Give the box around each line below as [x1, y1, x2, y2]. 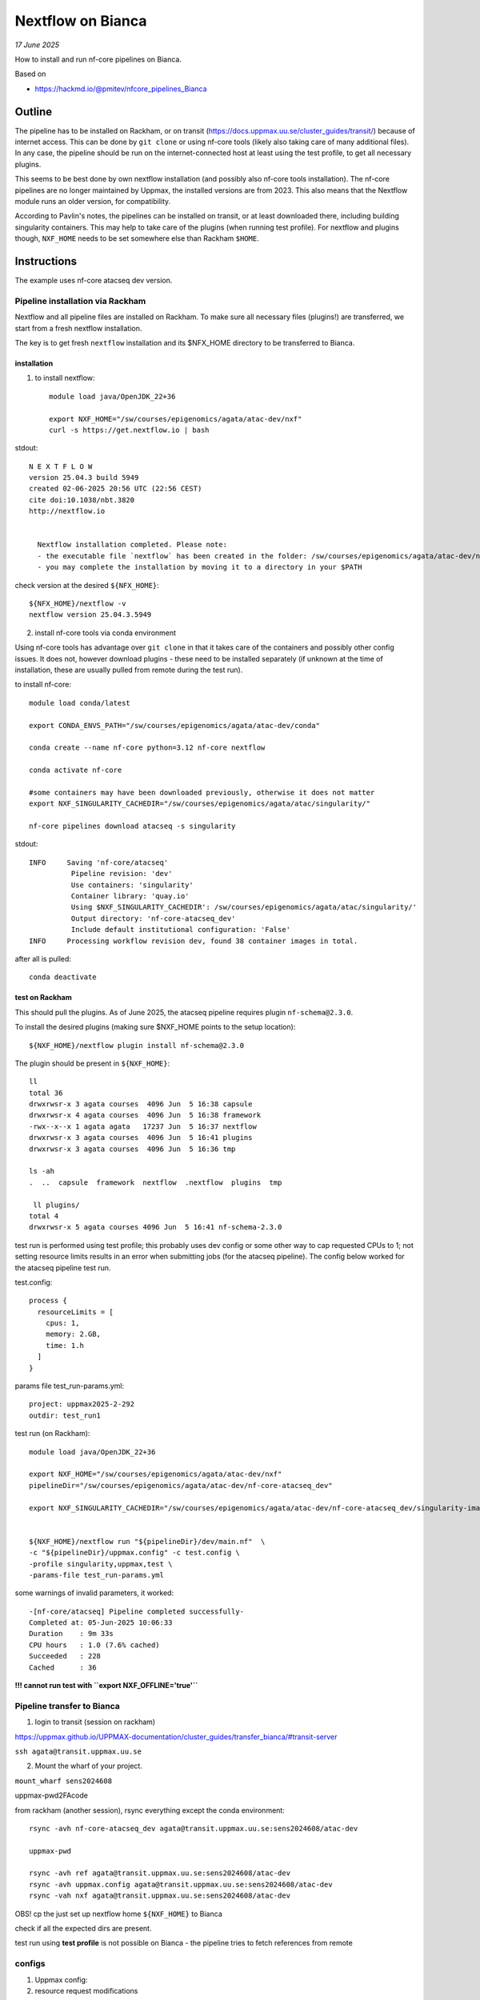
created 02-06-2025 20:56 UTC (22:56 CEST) [29, 484, 202, 494]
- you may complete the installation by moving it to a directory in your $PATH [37, 562, 362, 572]
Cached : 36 [29, 1662, 97, 1672]
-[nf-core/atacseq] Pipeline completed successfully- [29, 1606, 244, 1616]
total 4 [29, 1211, 59, 1220]
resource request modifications [34, 1986, 138, 1995]
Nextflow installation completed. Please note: [37, 540, 228, 550]
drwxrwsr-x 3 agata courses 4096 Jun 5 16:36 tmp [29, 1144, 236, 1154]
